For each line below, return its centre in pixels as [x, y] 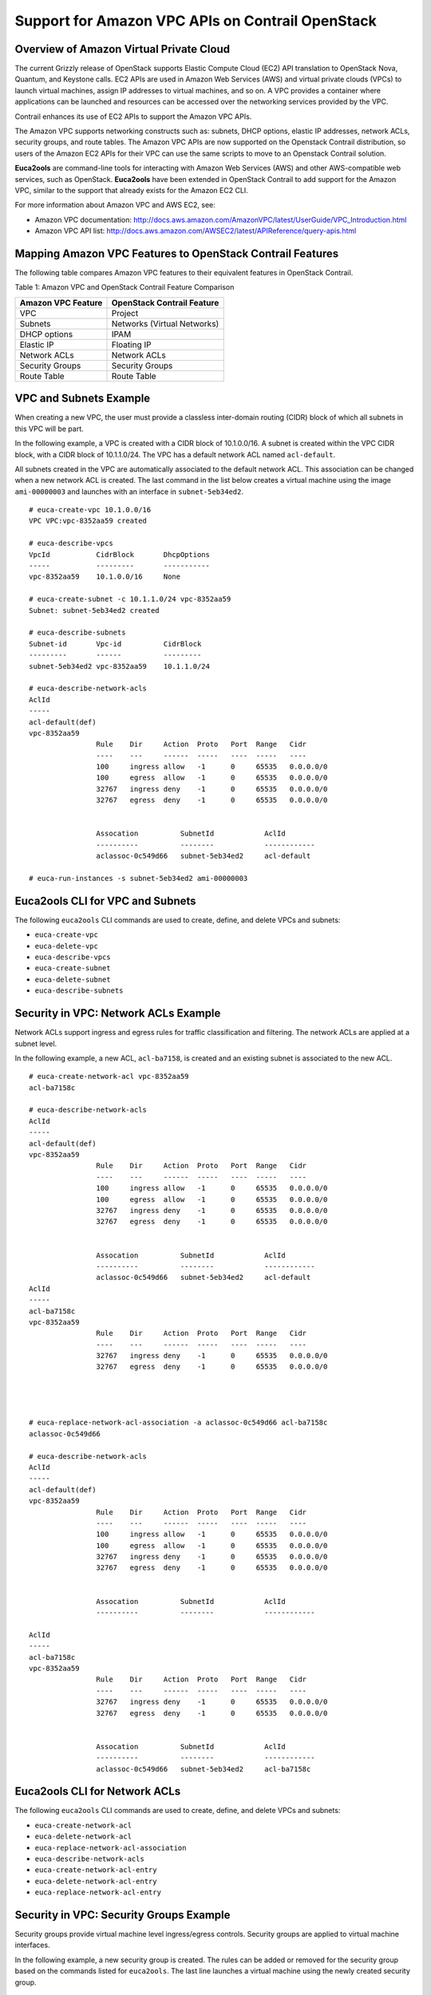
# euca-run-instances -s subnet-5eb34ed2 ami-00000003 [138, 878]
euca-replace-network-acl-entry [98, 1892]
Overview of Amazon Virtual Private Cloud [123, 49]
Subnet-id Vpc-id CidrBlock [115, 644]
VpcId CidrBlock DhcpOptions [120, 554]
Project [125, 313]
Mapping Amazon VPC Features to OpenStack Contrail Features [177, 253]
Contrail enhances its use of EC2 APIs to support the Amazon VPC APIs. [133, 117]
